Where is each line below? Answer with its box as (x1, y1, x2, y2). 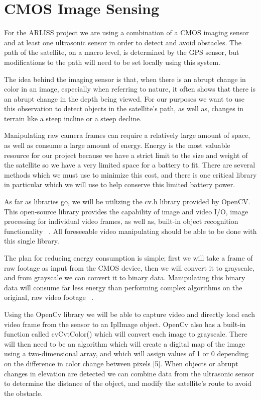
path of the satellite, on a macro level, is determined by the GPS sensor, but (4, 47, 239, 57)
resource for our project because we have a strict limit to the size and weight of (4, 149, 248, 160)
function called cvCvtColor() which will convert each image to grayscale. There (4, 329, 247, 339)
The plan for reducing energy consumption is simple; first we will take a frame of (4, 253, 253, 263)
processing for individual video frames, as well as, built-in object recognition (4, 216, 238, 226)
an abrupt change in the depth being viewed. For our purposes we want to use (4, 93, 244, 104)
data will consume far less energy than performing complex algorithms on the (4, 282, 242, 292)
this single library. (4, 235, 59, 246)
